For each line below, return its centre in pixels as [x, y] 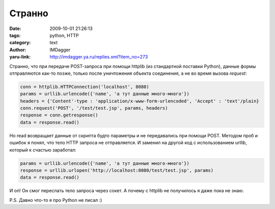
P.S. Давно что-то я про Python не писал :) [56, 200]
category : [20, 43]
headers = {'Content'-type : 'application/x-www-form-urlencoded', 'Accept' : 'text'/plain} [140, 101]
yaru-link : [20, 57]
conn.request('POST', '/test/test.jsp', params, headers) [94, 108]
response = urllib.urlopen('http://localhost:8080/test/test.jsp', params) [117, 170]
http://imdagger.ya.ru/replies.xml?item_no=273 [99, 57]
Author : [18, 50]
